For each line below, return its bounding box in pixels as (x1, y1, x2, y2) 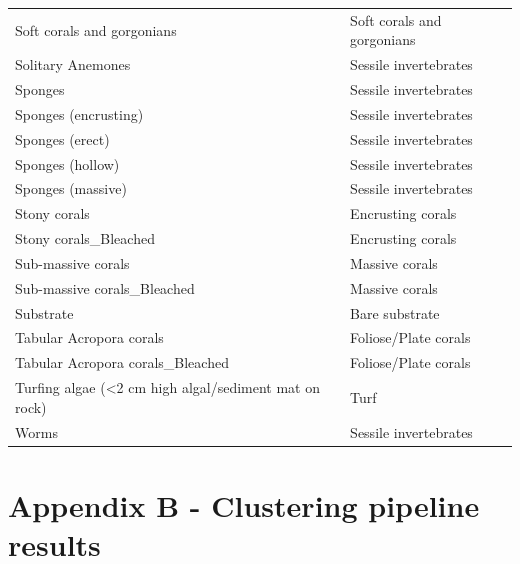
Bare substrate (350, 302, 440, 323)
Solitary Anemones (15, 54, 131, 75)
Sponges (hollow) (15, 153, 120, 174)
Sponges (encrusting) (15, 103, 144, 124)
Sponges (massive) (15, 178, 127, 199)
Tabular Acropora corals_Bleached (15, 352, 229, 373)
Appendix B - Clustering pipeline (8, 484, 480, 525)
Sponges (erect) (15, 128, 110, 149)
